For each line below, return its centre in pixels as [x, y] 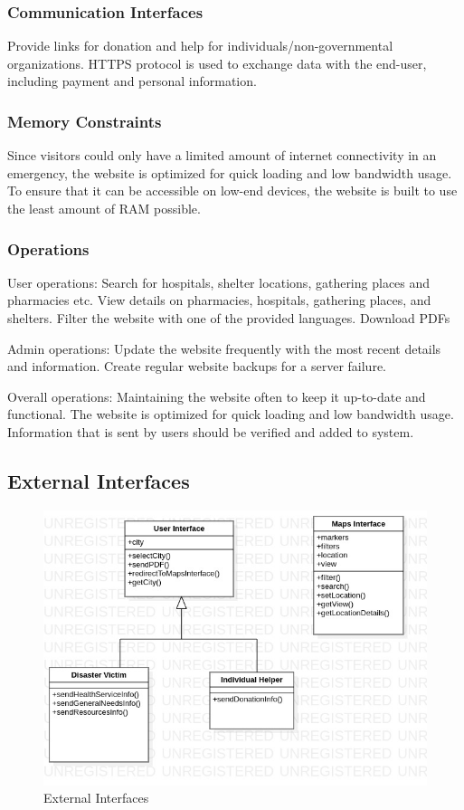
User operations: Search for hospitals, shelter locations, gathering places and [219, 282]
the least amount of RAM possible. [104, 208]
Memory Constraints [85, 121]
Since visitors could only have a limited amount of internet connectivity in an [222, 155]
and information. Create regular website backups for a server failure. [197, 366]
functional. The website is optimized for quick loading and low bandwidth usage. [231, 414]
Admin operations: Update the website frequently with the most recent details [224, 348]
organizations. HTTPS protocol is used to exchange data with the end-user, [217, 63]
